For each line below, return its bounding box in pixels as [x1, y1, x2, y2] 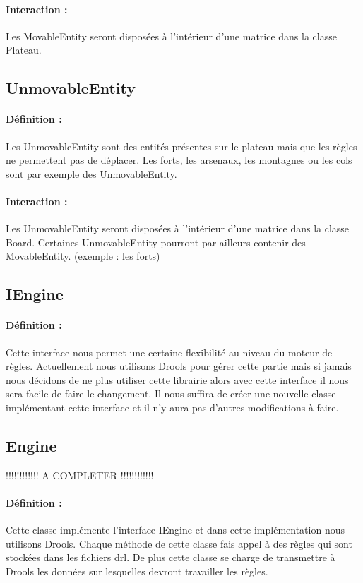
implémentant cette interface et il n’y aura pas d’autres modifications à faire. [6, 399, 339, 414]
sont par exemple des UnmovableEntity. [6, 166, 177, 181]
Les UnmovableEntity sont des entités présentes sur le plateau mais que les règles [6, 138, 357, 153]
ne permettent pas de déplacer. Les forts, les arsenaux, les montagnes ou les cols [6, 152, 352, 167]
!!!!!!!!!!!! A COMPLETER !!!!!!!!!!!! [6, 467, 154, 482]
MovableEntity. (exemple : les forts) [6, 248, 160, 263]
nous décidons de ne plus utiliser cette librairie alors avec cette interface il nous [6, 372, 349, 387]
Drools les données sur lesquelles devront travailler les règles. [6, 563, 268, 578]
